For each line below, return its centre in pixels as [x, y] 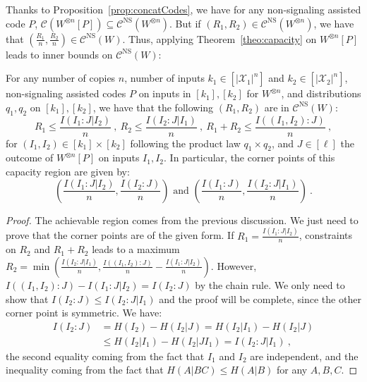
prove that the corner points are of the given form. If [120, 235]
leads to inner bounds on [59, 54]
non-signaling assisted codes [66, 93]
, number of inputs [164, 78]
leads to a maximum [136, 249]
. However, [234, 265]
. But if [185, 23]
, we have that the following [153, 107]
